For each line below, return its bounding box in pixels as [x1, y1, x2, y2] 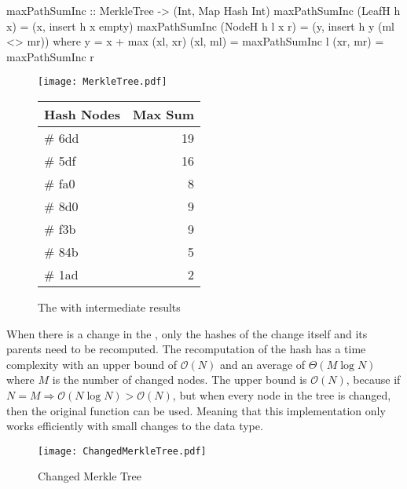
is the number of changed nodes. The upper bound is [52, 371, 307, 388]
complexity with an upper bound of [6, 356, 178, 372]
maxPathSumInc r [6, 48, 94, 64]
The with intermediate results [38, 299, 181, 316]
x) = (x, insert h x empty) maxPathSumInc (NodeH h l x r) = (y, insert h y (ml [6, 17, 394, 34]
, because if [346, 371, 401, 388]
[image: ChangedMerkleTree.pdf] [38, 445, 207, 457]
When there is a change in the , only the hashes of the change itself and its [6, 325, 368, 341]
